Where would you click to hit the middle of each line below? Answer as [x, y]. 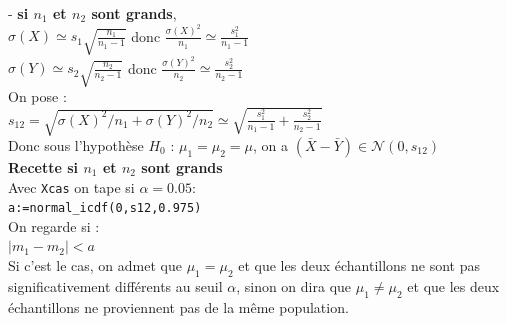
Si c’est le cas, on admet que [95, 265]
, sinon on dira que [294, 285]
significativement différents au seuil [115, 285]
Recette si [43, 166]
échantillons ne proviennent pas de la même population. [178, 306]
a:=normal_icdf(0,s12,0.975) [105, 208]
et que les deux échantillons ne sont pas [359, 265]
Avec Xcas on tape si [71, 186]
